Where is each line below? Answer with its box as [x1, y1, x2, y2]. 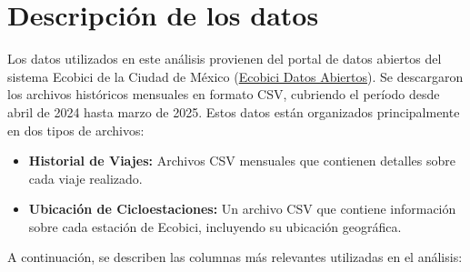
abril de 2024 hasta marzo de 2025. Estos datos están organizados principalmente [7, 102, 460, 121]
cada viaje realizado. [28, 168, 143, 187]
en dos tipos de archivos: [7, 120, 145, 139]
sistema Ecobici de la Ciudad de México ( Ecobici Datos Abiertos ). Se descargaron [7, 66, 464, 86]
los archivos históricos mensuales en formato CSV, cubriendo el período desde [7, 85, 440, 104]
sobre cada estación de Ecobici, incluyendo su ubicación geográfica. [28, 217, 402, 236]
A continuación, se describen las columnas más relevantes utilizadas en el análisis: [7, 247, 463, 267]
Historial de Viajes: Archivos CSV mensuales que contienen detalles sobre [28, 151, 455, 170]
